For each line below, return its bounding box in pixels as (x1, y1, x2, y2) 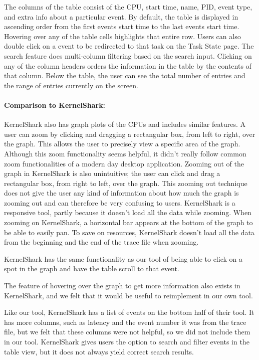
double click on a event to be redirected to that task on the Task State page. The (4, 41, 254, 51)
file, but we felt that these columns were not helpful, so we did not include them (4, 326, 250, 337)
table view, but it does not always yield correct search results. (4, 346, 194, 356)
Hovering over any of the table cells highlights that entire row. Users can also (4, 31, 241, 41)
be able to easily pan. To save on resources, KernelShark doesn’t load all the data (4, 227, 254, 237)
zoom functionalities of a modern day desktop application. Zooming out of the (4, 158, 244, 168)
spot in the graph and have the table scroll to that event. (4, 263, 179, 274)
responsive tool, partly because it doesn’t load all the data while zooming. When (4, 207, 251, 218)
